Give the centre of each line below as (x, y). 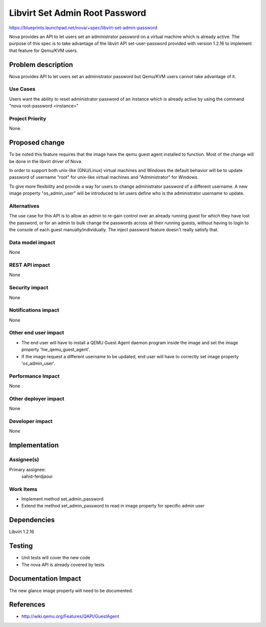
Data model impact (32, 242)
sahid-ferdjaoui (37, 476)
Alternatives (24, 206)
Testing (21, 546)
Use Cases (22, 89)
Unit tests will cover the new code (56, 558)
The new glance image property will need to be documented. (71, 590)
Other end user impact (36, 333)
